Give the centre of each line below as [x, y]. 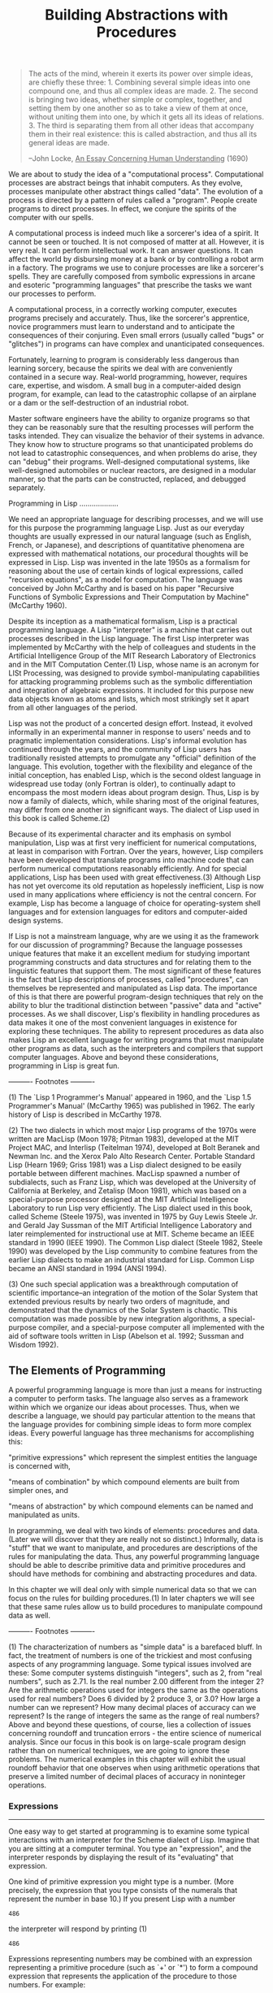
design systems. [36, 921]
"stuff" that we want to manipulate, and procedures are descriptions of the [133, 1548]
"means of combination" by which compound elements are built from [124, 1482]
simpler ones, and [39, 1490]
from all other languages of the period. [73, 708]
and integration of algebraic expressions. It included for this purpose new [131, 690]
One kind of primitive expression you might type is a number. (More [121, 1882]
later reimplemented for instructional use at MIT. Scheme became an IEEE [132, 1234]
